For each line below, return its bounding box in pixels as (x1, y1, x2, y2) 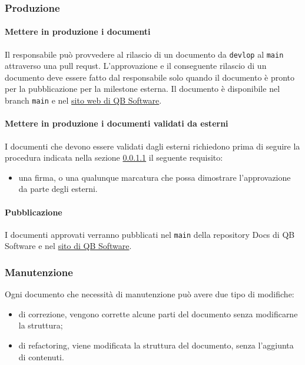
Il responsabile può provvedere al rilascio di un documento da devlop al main (5, 48, 284, 60)
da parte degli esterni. (18, 182, 98, 195)
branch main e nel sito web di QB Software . (5, 94, 162, 107)
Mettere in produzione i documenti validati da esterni (5, 117, 228, 130)
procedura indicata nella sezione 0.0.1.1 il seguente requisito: (5, 151, 223, 164)
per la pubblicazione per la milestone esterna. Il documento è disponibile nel (5, 82, 280, 95)
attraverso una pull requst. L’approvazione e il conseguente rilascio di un (5, 59, 267, 72)
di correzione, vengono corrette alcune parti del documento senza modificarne (18, 307, 298, 320)
